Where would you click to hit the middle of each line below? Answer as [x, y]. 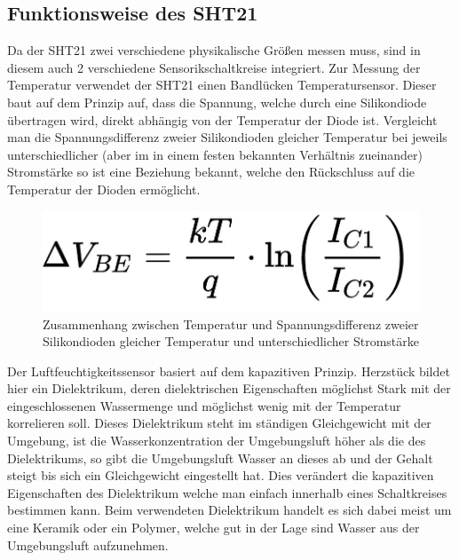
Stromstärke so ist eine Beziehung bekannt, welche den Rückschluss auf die [211, 172]
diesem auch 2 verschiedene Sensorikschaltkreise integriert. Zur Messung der [214, 67]
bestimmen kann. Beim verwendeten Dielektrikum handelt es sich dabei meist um [229, 510]
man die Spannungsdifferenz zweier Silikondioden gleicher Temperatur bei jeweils [227, 137]
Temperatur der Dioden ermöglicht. [104, 189]
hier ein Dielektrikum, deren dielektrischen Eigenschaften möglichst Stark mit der [229, 388]
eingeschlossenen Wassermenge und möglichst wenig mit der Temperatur [204, 405]
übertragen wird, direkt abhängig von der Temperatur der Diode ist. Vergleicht [222, 119]
